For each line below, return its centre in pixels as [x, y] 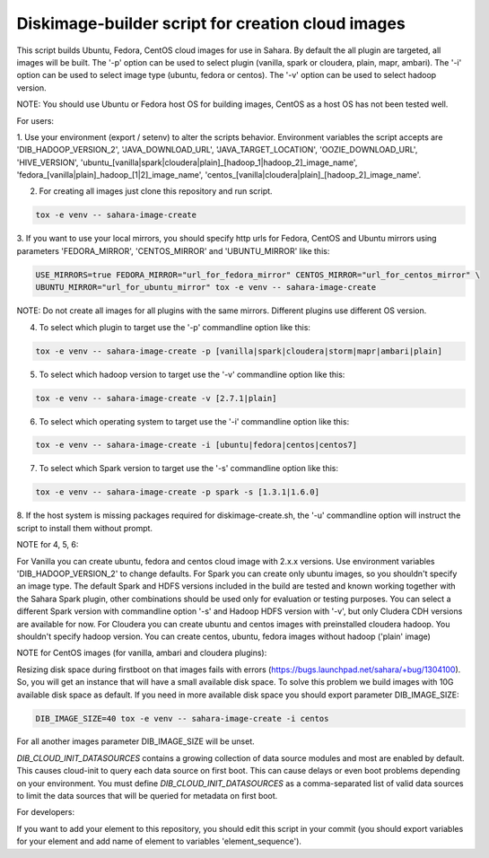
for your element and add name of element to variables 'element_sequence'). [159, 841]
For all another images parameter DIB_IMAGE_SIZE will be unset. [135, 741]
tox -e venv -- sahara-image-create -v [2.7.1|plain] [156, 398]
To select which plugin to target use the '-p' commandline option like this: [175, 327]
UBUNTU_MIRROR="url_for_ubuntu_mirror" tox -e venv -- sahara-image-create [206, 288]
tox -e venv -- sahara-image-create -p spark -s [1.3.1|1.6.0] [178, 492]
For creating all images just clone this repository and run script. [156, 191]
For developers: [46, 812]
